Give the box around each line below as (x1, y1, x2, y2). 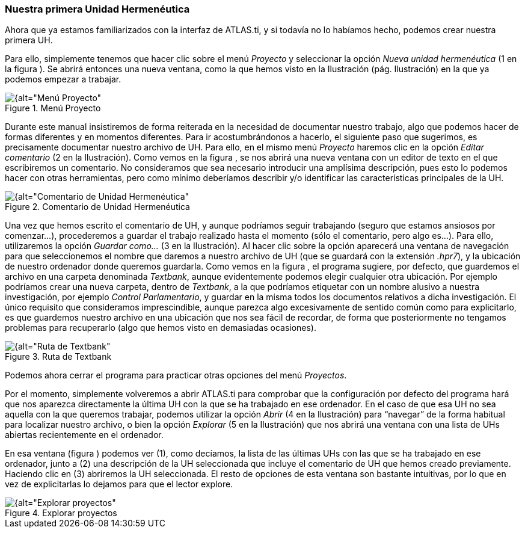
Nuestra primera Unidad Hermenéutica (5, 3, 190, 15)
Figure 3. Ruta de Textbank (5, 351, 112, 362)
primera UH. (5, 35, 53, 46)
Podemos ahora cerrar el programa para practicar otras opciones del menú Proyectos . (5, 370, 347, 381)
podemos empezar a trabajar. (5, 74, 121, 85)
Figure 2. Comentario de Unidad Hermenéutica (5, 202, 190, 212)
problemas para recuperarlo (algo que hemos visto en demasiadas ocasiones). (5, 322, 317, 333)
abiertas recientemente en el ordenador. (5, 430, 164, 440)
